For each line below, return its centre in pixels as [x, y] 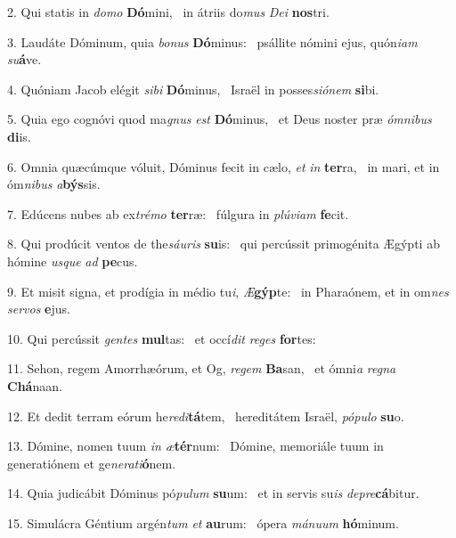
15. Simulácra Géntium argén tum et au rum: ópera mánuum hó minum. [203, 522]
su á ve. [24, 59]
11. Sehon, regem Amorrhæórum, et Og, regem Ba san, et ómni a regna [202, 368]
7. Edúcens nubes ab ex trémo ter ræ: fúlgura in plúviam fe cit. [178, 213]
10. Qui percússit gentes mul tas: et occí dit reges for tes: [162, 338]
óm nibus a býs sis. [54, 184]
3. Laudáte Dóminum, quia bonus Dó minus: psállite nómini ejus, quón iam [212, 41]
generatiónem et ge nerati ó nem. [92, 463]
